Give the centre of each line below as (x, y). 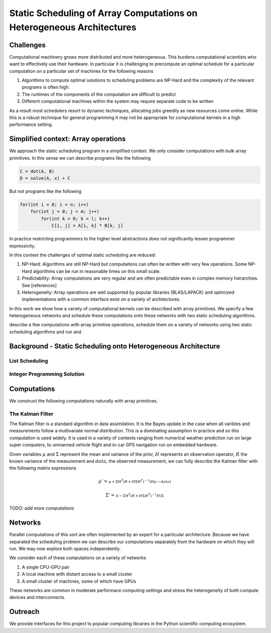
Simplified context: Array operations (67, 139)
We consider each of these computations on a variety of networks (78, 558)
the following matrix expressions (43, 468)
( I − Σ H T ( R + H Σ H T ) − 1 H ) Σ (140, 495)
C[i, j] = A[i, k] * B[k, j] (87, 226)
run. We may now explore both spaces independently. (65, 549)
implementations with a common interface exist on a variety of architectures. (101, 299)
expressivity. (22, 245)
